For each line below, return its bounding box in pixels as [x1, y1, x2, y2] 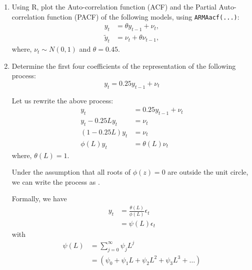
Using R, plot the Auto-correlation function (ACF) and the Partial [11, 2, 216, 12]
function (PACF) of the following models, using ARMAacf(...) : [46, 11, 239, 22]
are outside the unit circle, [167, 167, 248, 177]
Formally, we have [11, 193, 67, 204]
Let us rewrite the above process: [11, 95, 113, 105]
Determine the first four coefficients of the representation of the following [11, 60, 236, 71]
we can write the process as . [11, 176, 100, 187]
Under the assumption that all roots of [11, 167, 130, 177]
